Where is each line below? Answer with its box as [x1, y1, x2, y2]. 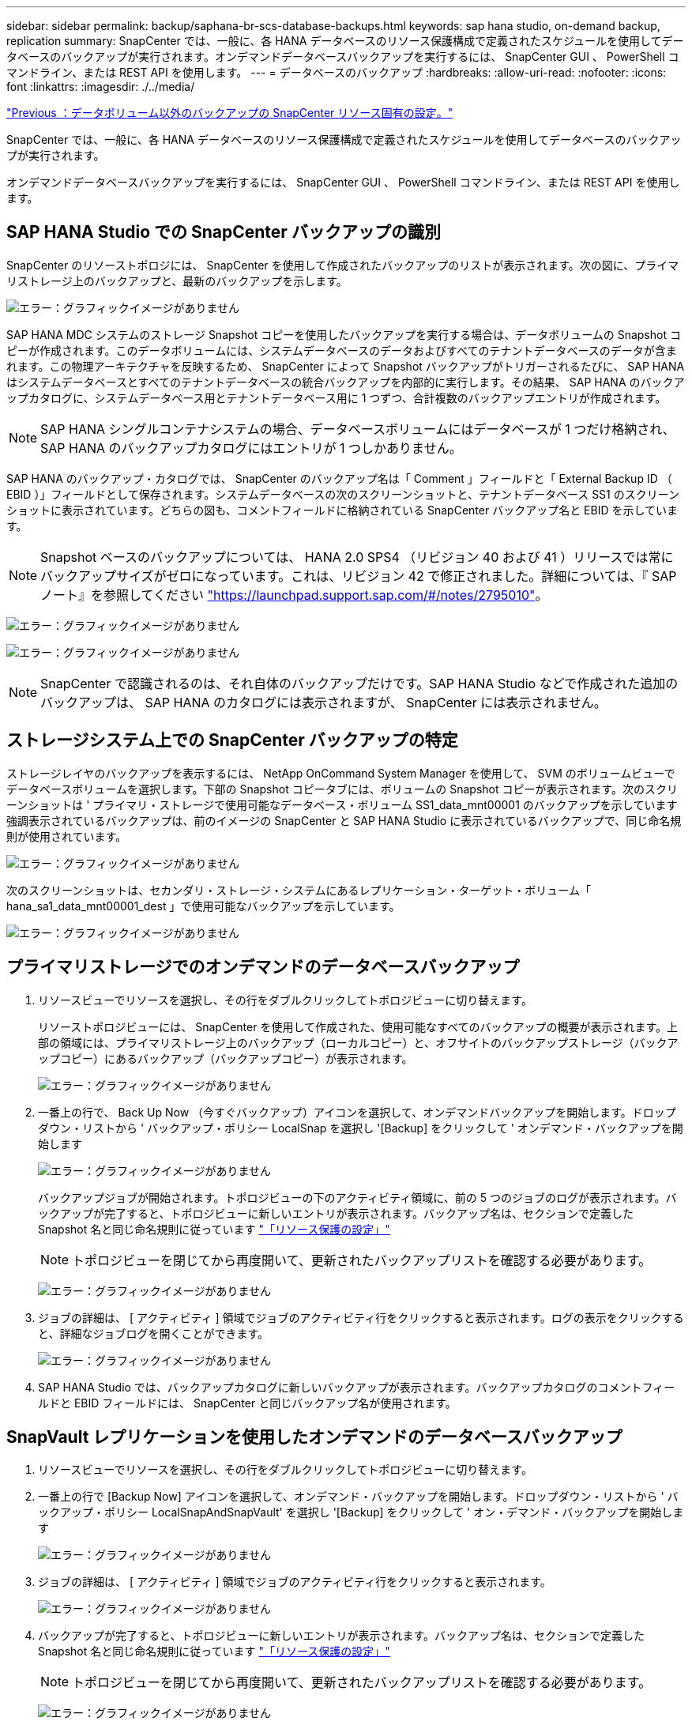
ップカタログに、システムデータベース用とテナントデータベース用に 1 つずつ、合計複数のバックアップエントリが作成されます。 [6, 390, 667, 405]
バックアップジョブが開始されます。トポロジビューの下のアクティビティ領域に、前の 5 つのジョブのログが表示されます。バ [38, 1190, 677, 1204]
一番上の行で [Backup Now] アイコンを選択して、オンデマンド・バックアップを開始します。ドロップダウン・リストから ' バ [38, 1490, 679, 1504]
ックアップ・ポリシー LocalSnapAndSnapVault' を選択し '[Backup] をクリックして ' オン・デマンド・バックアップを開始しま [38, 1505, 684, 1520]
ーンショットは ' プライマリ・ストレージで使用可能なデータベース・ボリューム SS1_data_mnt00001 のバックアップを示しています [6, 797, 678, 812]
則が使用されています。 [6, 829, 127, 843]
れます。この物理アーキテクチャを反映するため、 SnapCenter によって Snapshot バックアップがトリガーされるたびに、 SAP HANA [6, 359, 685, 373]
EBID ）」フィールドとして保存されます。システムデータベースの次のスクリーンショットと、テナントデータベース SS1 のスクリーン [6, 487, 680, 501]
